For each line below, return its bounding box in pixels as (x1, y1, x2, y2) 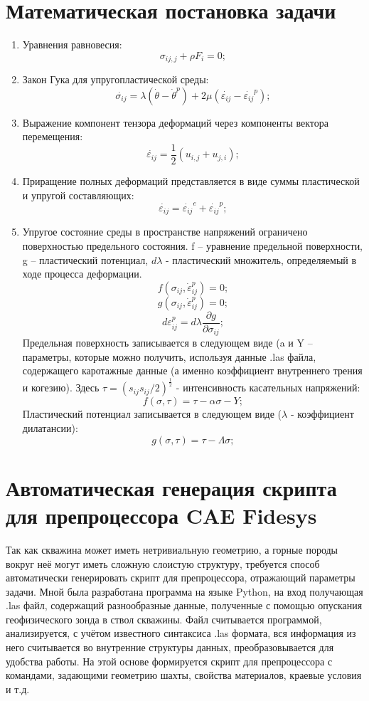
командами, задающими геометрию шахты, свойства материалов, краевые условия (6, 668, 362, 682)
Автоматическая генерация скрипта (6, 473, 337, 502)
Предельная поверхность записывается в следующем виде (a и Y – (22, 335, 313, 350)
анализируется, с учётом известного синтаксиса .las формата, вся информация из (6, 626, 356, 641)
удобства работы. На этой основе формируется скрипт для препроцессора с (6, 653, 333, 668)
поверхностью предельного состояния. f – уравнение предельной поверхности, (22, 238, 363, 253)
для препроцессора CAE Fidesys (6, 500, 317, 529)
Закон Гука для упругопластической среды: (22, 72, 209, 87)
